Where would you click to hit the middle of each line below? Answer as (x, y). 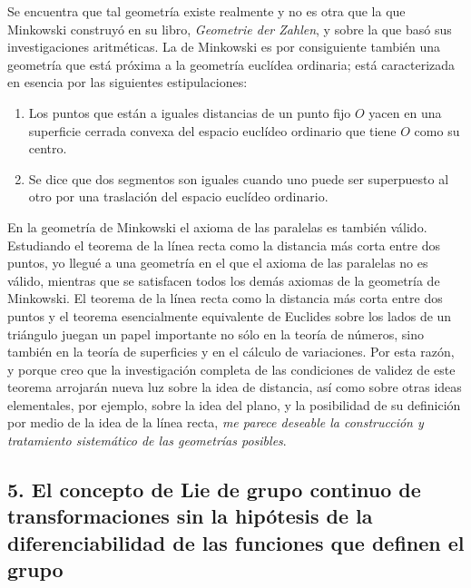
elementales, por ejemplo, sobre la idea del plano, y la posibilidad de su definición (234, 404)
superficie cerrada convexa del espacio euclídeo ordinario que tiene (212, 130)
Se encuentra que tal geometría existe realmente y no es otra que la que (206, 11)
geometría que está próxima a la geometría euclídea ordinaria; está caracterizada (231, 64)
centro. (48, 148)
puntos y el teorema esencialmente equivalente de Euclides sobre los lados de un (230, 315)
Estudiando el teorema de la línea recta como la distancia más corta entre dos (224, 245)
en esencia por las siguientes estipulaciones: (128, 82)
